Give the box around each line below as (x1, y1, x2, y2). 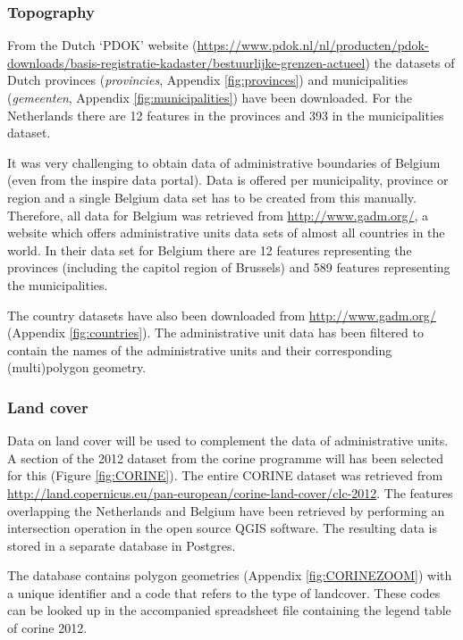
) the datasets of (365, 53, 455, 71)
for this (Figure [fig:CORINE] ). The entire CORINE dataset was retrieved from (7, 466, 443, 485)
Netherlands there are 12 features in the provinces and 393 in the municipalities (7, 105, 444, 124)
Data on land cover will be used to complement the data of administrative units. (7, 431, 449, 450)
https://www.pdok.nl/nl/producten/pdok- (197, 36, 429, 54)
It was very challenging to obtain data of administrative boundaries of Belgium (7, 153, 441, 171)
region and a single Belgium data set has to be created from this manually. (7, 187, 417, 206)
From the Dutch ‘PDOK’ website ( (7, 36, 198, 54)
